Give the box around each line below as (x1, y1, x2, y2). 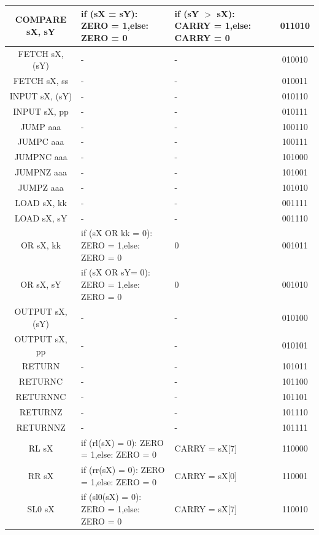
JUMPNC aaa (14, 150, 67, 163)
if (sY (174, 7, 199, 20)
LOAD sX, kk (15, 196, 67, 209)
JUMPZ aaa (18, 180, 64, 193)
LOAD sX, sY (14, 211, 67, 224)
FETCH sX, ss (13, 74, 69, 87)
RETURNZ (19, 405, 63, 418)
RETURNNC (15, 390, 66, 403)
